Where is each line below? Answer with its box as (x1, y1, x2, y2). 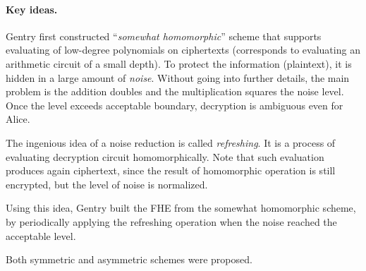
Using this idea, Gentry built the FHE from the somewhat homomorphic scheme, (6, 200, 356, 215)
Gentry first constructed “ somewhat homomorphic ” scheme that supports (6, 28, 322, 43)
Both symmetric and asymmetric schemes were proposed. (6, 252, 252, 267)
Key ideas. (6, 1, 58, 16)
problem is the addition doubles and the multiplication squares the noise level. (6, 84, 344, 99)
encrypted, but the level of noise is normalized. (6, 176, 208, 191)
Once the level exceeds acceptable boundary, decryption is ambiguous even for (6, 97, 343, 112)
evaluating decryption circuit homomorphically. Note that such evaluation (6, 149, 324, 164)
